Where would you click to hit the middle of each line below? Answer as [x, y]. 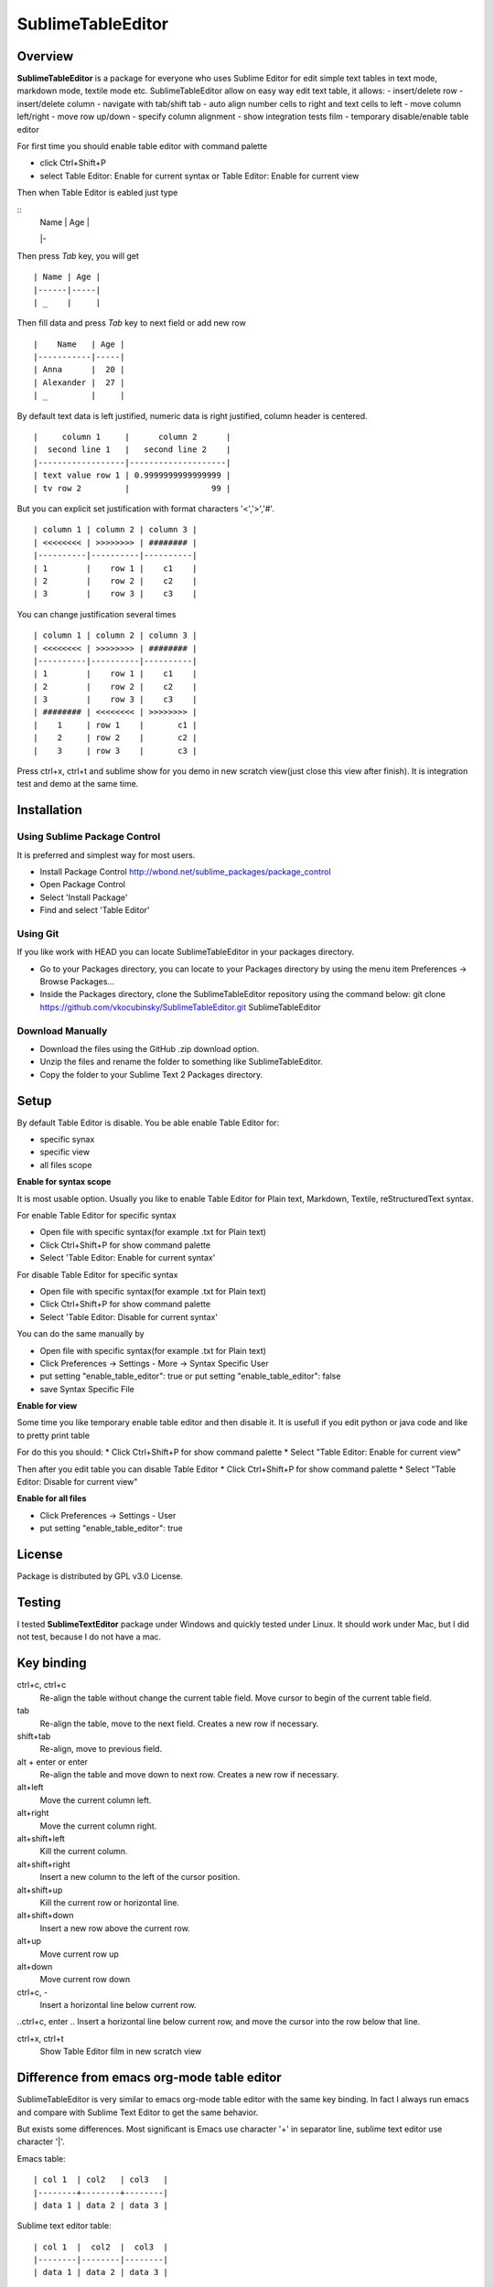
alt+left [30, 1788]
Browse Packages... [77, 982]
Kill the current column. [84, 1852]
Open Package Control [82, 885]
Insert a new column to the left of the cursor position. [140, 1877]
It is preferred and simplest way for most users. [106, 854]
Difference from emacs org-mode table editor [150, 2078]
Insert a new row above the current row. [115, 1928]
